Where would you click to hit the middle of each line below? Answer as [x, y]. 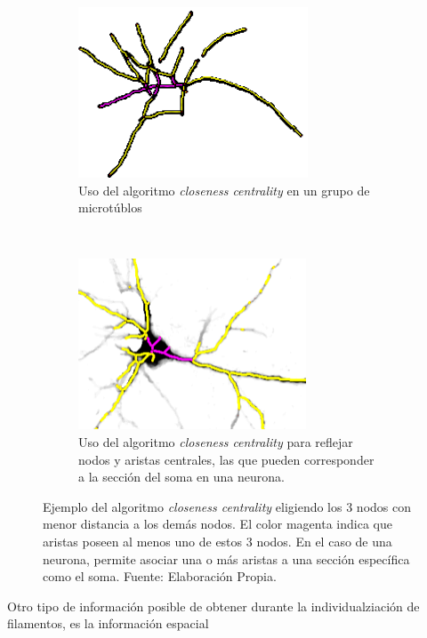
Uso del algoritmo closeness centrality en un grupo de [224, 190]
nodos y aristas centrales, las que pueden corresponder [226, 459]
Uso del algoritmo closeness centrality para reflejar [216, 441]
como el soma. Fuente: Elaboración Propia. [160, 576]
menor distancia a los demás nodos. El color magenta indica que [218, 524]
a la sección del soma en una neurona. [181, 477]
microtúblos [110, 207]
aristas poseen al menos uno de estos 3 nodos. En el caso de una [218, 541]
